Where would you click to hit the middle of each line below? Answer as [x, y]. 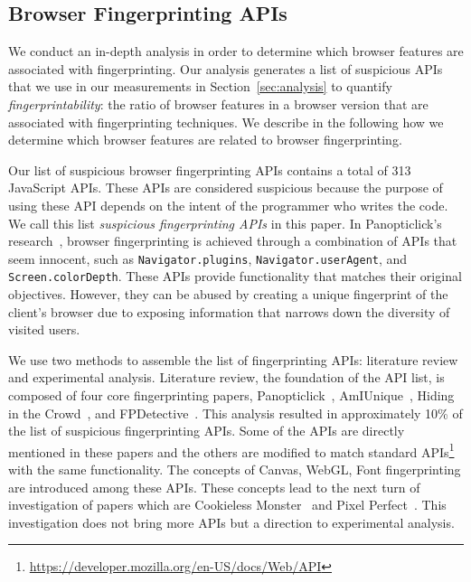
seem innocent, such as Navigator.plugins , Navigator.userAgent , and [208, 258]
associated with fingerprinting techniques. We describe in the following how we [226, 122]
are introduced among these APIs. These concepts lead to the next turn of [214, 487]
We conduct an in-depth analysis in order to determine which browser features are [236, 51]
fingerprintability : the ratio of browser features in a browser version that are [218, 103]
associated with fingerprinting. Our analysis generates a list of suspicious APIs [226, 68]
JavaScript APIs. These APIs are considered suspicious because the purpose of [226, 188]
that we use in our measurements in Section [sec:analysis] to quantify [200, 86]
